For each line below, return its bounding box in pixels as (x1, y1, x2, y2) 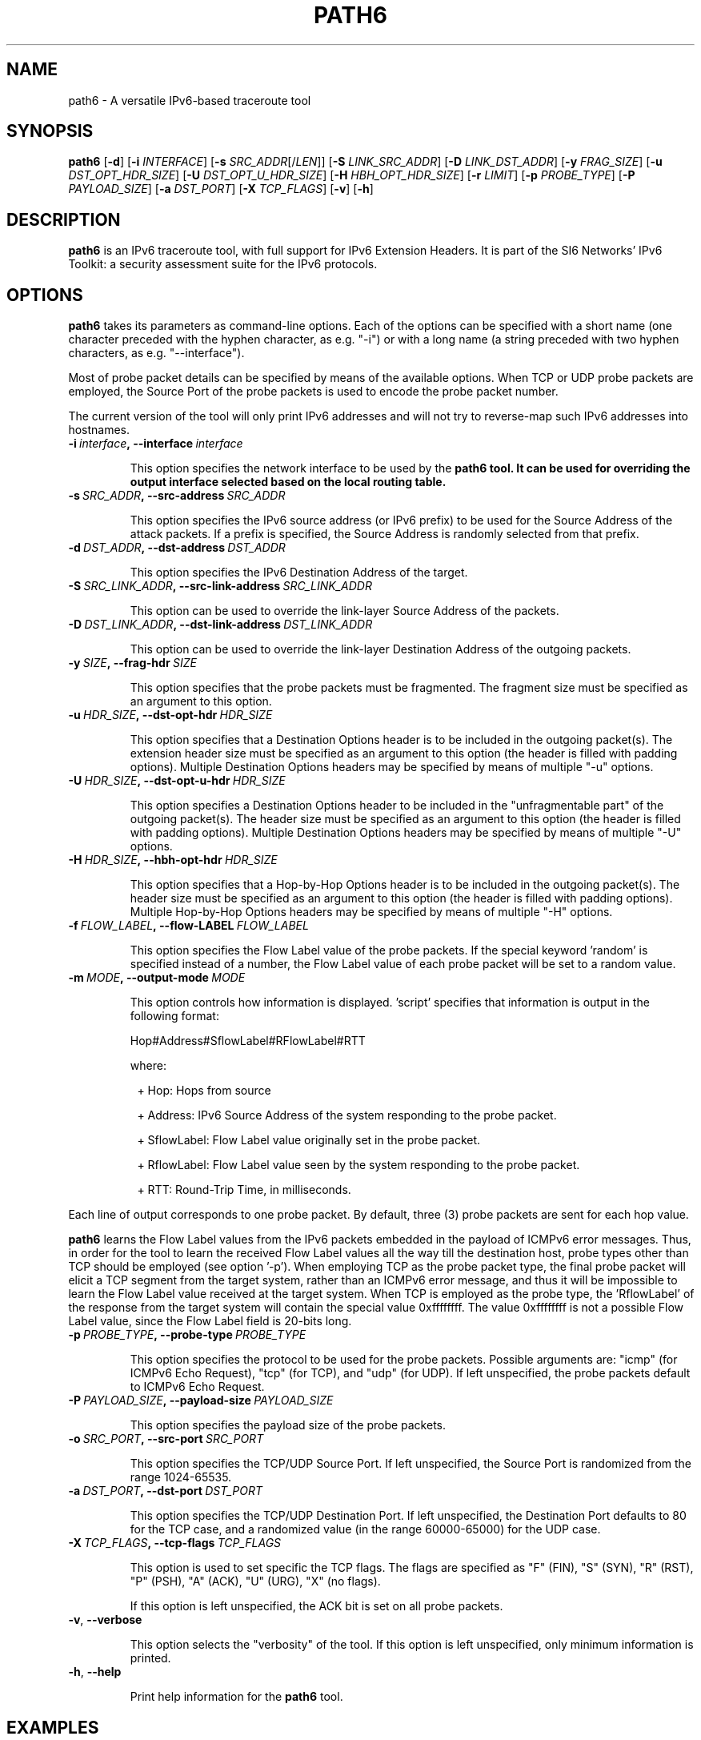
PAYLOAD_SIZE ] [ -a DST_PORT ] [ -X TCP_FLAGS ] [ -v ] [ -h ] (68, 182, 374, 196)
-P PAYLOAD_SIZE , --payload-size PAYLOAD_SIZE (68, 1393, 334, 1408)
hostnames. (68, 423, 130, 437)
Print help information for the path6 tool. (130, 1690, 343, 1704)
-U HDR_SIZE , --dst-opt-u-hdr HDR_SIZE (68, 774, 286, 788)
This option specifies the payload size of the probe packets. (130, 1418, 447, 1433)
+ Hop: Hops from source (137, 1083, 271, 1098)
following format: (130, 1009, 219, 1023)
